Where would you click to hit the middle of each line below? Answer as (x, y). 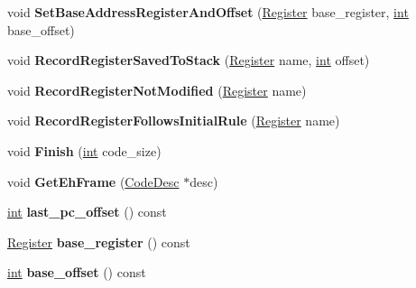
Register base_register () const (99, 242)
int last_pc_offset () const (87, 212)
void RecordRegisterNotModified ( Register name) (157, 90)
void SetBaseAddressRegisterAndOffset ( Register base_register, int (208, 12)
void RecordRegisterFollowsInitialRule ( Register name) (174, 121)
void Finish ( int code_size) (84, 150)
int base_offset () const (77, 272)
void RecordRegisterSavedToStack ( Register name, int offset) (189, 60)
